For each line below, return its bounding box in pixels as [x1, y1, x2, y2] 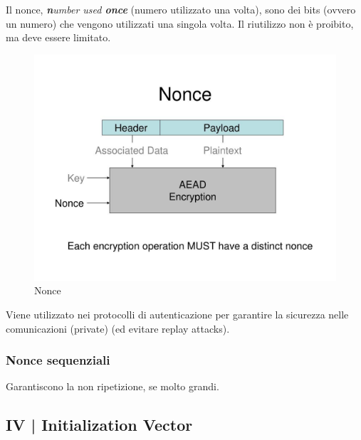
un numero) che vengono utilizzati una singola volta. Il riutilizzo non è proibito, [6, 16, 354, 31]
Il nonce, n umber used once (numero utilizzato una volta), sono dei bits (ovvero [6, 2, 356, 16]
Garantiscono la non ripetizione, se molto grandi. [6, 379, 219, 394]
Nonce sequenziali [6, 351, 110, 369]
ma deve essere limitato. [6, 30, 111, 45]
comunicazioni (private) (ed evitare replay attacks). [6, 321, 230, 336]
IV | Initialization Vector [6, 414, 193, 436]
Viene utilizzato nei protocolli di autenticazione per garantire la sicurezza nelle [6, 306, 349, 321]
